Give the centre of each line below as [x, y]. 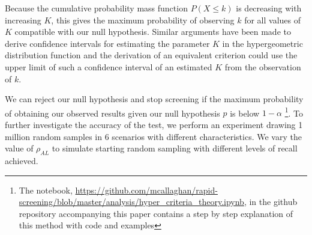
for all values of [273, 20]
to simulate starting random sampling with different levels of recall [175, 148]
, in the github [271, 202]
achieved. [22, 160]
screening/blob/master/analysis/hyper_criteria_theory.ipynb [131, 202]
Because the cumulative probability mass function [96, 8]
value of [19, 148]
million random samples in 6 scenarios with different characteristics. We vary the [153, 136]
